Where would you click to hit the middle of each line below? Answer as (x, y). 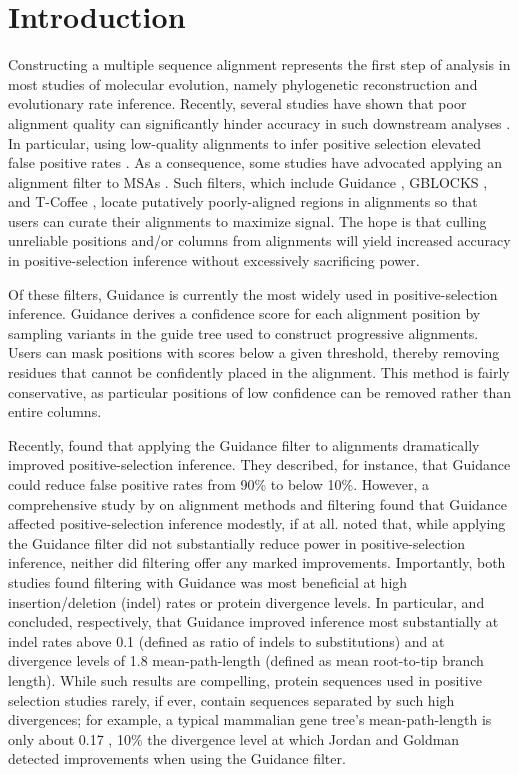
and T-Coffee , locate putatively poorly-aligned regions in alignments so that (243, 201)
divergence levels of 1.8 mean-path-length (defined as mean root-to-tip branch (246, 660)
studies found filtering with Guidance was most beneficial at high (208, 581)
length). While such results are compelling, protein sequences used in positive (245, 679)
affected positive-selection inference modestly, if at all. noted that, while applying (257, 523)
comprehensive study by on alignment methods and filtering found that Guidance (258, 503)
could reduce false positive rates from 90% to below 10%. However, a (219, 484)
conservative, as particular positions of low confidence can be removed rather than (259, 391)
